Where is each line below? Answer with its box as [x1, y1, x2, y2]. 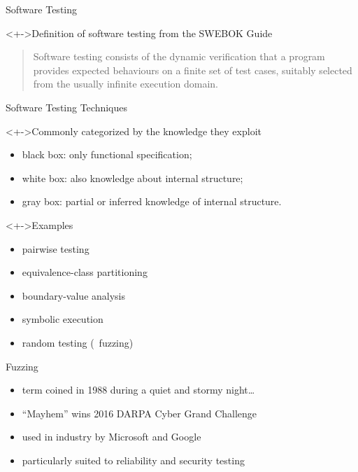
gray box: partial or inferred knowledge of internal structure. [22, 194, 282, 209]
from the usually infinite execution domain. [33, 76, 219, 91]
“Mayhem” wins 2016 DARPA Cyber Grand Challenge [22, 405, 257, 420]
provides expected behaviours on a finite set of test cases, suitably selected [33, 62, 352, 77]
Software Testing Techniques [6, 99, 128, 114]
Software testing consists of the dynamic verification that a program [33, 49, 325, 64]
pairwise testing [22, 241, 89, 256]
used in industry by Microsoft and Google [22, 429, 201, 444]
